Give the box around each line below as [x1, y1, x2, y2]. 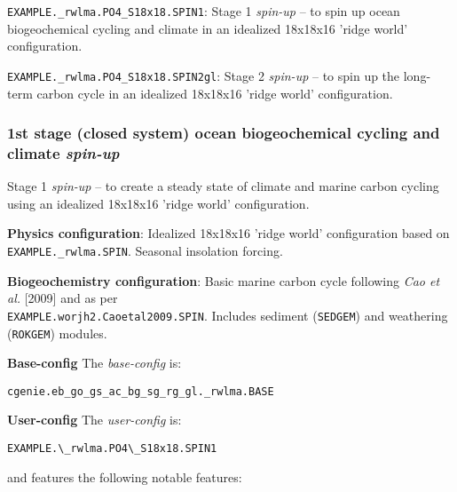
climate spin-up [7, 141, 120, 163]
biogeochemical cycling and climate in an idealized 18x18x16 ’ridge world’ [7, 19, 408, 37]
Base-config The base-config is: [7, 353, 182, 372]
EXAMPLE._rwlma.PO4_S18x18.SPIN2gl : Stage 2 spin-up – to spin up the [7, 66, 400, 84]
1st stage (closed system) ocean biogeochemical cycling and [7, 122, 440, 144]
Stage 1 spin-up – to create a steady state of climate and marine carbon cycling [7, 177, 439, 195]
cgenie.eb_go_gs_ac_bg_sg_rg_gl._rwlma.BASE [7, 385, 274, 398]
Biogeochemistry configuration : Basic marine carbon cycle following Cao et [7, 271, 440, 290]
